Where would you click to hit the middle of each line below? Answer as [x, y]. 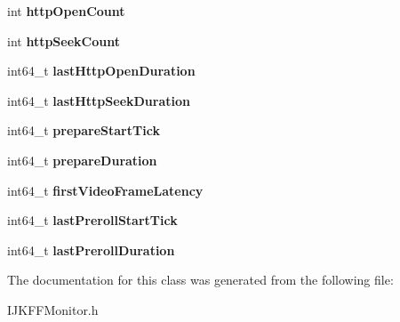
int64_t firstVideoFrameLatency [105, 190]
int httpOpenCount [66, 11]
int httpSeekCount [64, 40]
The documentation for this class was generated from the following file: [200, 280]
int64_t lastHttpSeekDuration [99, 100]
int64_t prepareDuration [82, 160]
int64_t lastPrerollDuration [91, 250]
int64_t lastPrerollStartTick [92, 220]
